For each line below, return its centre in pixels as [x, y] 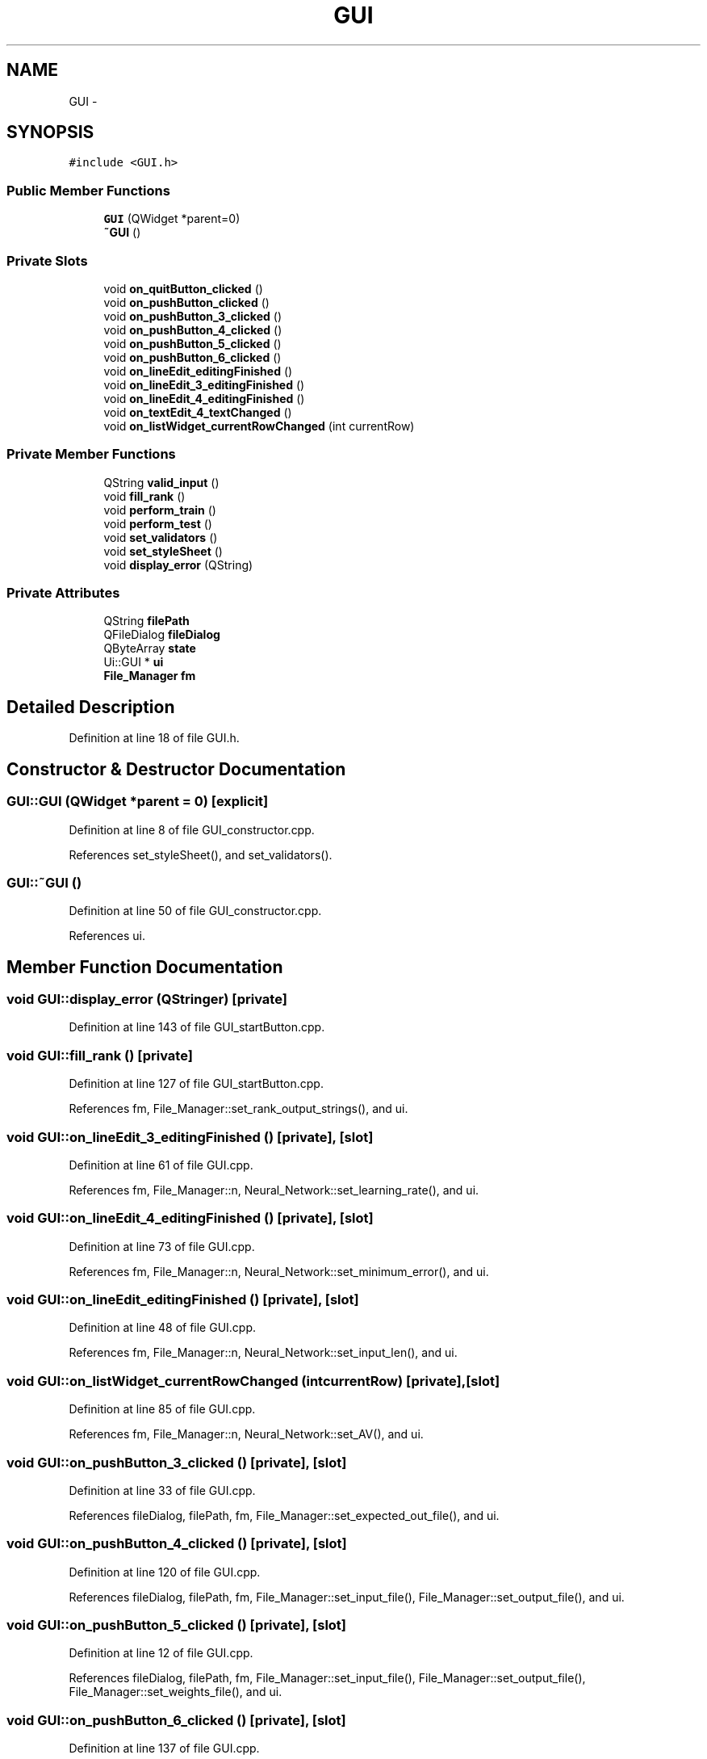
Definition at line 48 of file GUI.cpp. [163, 1328]
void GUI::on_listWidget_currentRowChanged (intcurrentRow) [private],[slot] [253, 1381]
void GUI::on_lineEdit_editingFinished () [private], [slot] [183, 1300]
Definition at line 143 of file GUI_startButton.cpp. [197, 1027]
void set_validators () [161, 537]
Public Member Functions [88, 190]
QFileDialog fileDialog [162, 635]
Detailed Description [91, 707]
